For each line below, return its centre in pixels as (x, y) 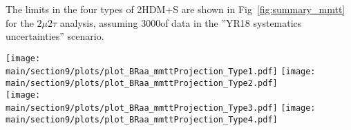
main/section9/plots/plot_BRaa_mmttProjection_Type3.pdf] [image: (161, 108)
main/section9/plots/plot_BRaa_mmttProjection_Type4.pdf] (142, 120)
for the (20, 22)
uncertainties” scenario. (55, 36)
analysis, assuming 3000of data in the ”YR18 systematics (181, 22)
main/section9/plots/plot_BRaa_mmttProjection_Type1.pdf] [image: (161, 72)
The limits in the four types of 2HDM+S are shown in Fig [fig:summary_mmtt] (175, 9)
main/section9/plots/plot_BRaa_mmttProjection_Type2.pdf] (142, 84)
